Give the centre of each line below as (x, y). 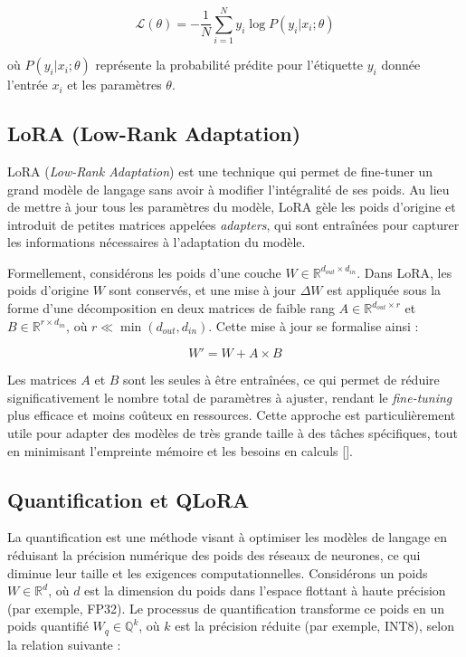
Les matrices (42, 380)
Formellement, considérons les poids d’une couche (144, 272)
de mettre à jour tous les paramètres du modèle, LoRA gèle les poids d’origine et (232, 207)
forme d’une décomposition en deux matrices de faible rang (171, 308)
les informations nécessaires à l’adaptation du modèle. (157, 242)
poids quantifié (48, 626)
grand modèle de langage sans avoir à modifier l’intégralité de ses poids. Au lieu (228, 189)
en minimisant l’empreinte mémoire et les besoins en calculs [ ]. (180, 450)
